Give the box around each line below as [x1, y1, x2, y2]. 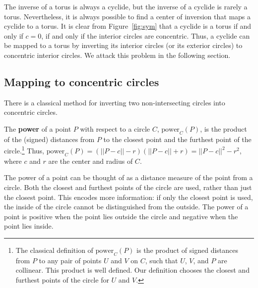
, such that [145, 255, 178, 265]
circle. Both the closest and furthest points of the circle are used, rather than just [4, 182, 252, 192]
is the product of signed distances [136, 244, 239, 255]
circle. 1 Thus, [4, 144, 45, 155]
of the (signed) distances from [4, 134, 95, 144]
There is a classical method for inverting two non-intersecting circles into [4, 97, 225, 107]
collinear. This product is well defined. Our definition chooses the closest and [15, 265, 250, 275]
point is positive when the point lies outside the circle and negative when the [4, 211, 238, 221]
